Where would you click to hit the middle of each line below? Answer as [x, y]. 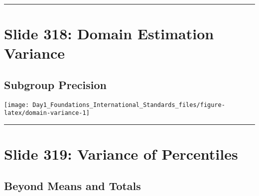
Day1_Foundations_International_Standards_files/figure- [129, 105]
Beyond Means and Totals [72, 185]
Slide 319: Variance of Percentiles [121, 154]
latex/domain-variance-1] [47, 113]
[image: [17, 105]
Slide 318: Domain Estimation [109, 34]
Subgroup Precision [55, 84]
